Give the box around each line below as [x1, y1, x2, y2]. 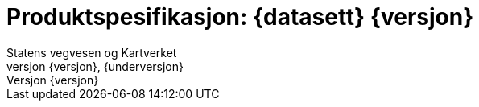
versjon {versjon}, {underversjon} [6, 59, 184, 73]
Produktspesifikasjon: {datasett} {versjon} [6, 3, 474, 31]
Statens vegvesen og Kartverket [6, 45, 177, 60]
